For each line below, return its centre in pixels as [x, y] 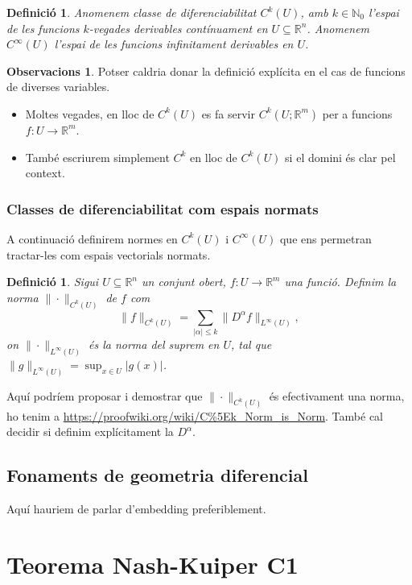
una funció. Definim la [340, 282]
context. [45, 173]
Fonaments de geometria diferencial [157, 475]
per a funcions [357, 113]
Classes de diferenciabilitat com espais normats [163, 208]
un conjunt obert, [184, 282]
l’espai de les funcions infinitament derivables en [174, 44]
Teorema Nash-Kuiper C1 [152, 564]
